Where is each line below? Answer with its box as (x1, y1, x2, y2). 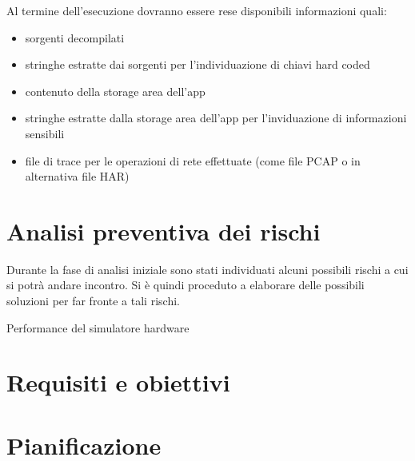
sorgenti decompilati (25, 29, 125, 46)
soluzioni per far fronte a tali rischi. (6, 292, 180, 309)
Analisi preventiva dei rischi (6, 214, 321, 247)
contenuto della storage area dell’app (25, 82, 206, 99)
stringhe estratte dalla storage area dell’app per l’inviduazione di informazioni (25, 109, 407, 126)
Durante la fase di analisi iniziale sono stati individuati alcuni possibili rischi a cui (6, 260, 409, 277)
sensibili (25, 125, 65, 141)
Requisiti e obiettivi (6, 366, 230, 399)
